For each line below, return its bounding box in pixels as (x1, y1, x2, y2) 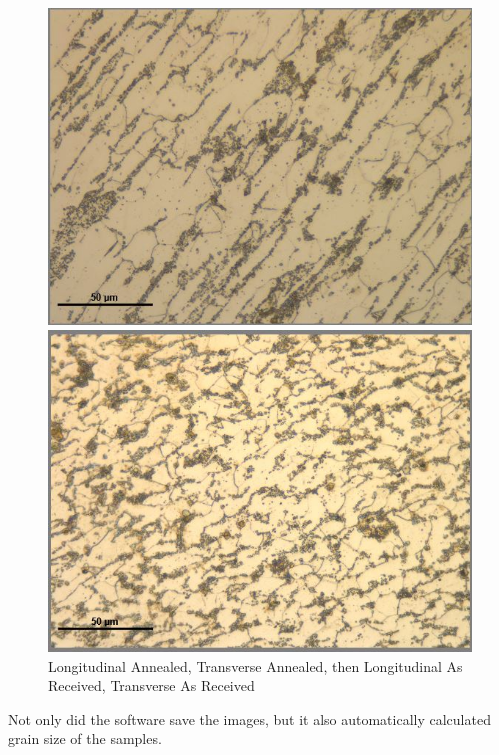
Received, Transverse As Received (48, 675, 255, 696)
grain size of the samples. (8, 728, 162, 749)
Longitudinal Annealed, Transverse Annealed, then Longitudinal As (48, 655, 463, 676)
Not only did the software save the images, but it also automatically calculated (8, 708, 491, 729)
